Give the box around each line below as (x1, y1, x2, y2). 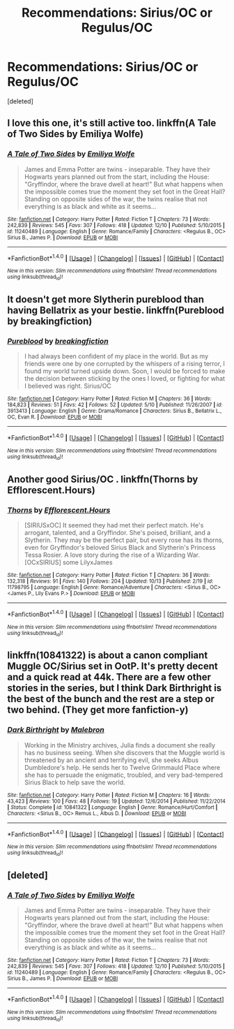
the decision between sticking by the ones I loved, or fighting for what (24, 374, 225, 383)
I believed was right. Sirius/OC (24, 382, 111, 391)
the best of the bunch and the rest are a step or (7, 693, 214, 705)
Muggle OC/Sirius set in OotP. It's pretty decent (7, 660, 218, 672)
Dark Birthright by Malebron (7, 725, 104, 735)
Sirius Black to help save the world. (24, 778, 125, 787)
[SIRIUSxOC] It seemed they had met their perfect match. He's (24, 520, 204, 529)
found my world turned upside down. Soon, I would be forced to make (24, 367, 226, 375)
